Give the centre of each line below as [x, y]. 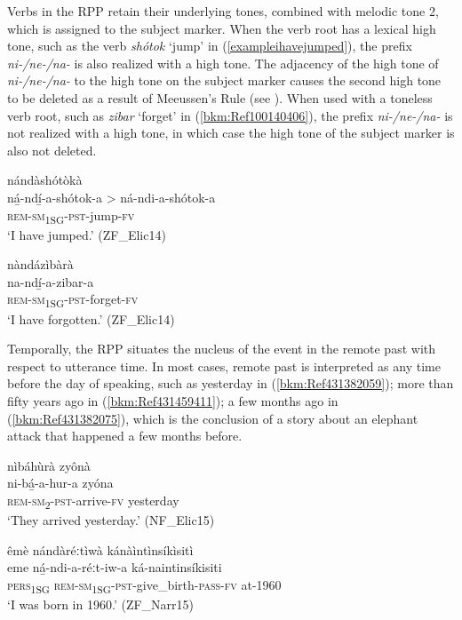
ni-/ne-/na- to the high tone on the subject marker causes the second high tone [224, 80]
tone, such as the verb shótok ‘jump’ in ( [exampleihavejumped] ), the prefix [210, 46]
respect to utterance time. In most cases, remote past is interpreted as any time [224, 366]
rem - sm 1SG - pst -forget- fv [73, 300]
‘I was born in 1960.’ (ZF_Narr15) [101, 604]
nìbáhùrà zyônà [49, 465]
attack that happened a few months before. [125, 436]
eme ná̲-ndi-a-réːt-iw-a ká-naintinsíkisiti [115, 567]
